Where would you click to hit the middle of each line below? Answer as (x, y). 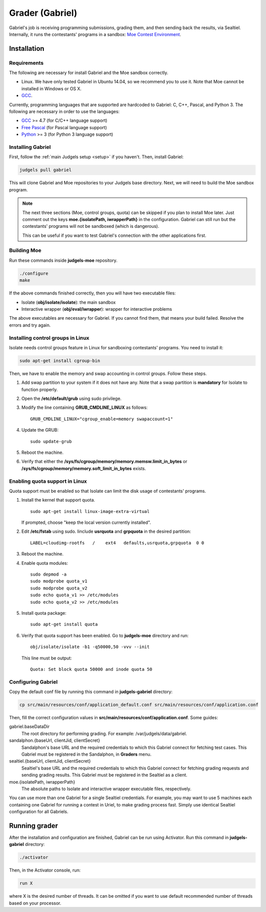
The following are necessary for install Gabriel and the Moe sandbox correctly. (89, 73)
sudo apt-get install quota (64, 624)
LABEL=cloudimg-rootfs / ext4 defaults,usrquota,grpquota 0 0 (117, 543)
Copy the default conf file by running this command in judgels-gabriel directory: (91, 692)
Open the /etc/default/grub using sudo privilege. (71, 399)
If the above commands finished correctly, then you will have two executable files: (92, 293)
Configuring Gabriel (33, 682)
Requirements (26, 63)
